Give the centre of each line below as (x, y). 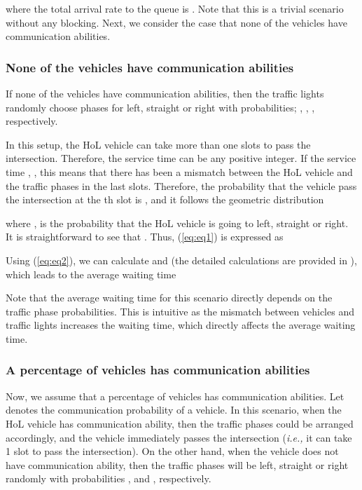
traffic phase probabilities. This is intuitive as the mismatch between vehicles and (180, 311)
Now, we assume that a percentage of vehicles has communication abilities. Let (175, 396)
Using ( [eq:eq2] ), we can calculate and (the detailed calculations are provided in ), (181, 260)
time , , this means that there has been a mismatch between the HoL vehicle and (179, 171)
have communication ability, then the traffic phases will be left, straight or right (177, 464)
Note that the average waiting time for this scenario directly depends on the (169, 298)
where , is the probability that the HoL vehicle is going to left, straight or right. (177, 223)
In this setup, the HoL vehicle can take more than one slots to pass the (158, 144)
